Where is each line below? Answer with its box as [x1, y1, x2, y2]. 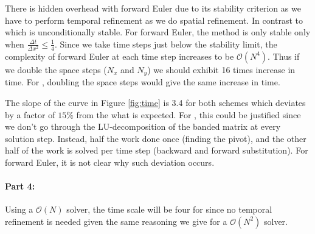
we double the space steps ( [5, 63, 107, 76]
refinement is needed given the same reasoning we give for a [5, 214, 227, 227]
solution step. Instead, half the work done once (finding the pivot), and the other [5, 132, 306, 144]
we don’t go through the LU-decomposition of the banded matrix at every [5, 120, 281, 133]
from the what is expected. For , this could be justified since [76, 108, 301, 121]
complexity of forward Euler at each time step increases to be [5, 49, 234, 62]
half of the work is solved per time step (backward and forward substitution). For [5, 144, 308, 157]
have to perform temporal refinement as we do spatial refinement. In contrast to [5, 13, 303, 26]
